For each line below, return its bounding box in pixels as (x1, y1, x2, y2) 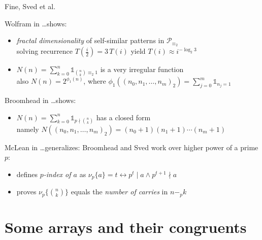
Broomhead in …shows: (5, 95, 76, 106)
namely (16, 123, 39, 134)
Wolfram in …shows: (5, 18, 67, 28)
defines (16, 169, 38, 179)
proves (16, 186, 37, 197)
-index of (43, 169, 71, 179)
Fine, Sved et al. (5, 1, 56, 11)
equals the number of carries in (71, 186, 168, 197)
